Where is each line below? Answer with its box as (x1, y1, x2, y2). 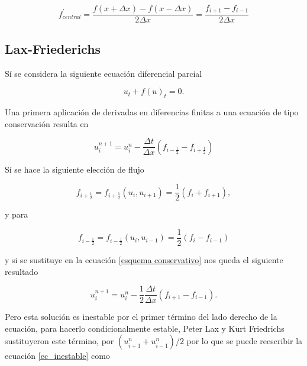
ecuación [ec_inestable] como (5, 349, 110, 362)
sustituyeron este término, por (5, 335, 114, 347)
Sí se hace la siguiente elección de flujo (5, 163, 144, 175)
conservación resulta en (5, 117, 89, 129)
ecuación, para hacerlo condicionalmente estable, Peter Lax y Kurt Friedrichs (5, 322, 285, 334)
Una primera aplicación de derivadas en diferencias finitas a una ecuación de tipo (5, 106, 299, 118)
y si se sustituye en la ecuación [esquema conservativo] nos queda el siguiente (5, 254, 283, 266)
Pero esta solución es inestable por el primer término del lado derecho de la (5, 310, 277, 323)
